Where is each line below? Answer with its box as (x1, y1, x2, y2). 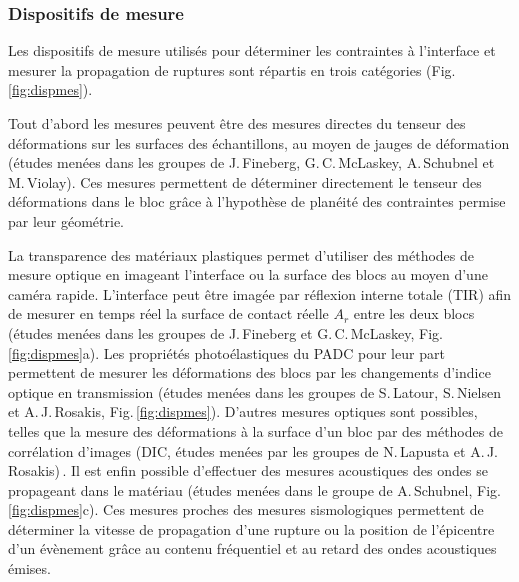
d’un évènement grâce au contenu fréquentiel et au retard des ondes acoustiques (8, 538, 497, 559)
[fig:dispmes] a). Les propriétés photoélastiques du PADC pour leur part (8, 342, 445, 363)
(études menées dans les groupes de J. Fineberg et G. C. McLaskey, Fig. (8, 322, 443, 343)
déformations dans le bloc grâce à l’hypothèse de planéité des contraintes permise (8, 191, 506, 212)
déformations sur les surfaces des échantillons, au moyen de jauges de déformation (8, 132, 510, 153)
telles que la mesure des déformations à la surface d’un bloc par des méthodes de (8, 420, 503, 441)
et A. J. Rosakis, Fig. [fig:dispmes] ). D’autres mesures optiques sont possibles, (8, 401, 478, 422)
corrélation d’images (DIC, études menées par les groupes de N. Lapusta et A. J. (8, 440, 498, 461)
